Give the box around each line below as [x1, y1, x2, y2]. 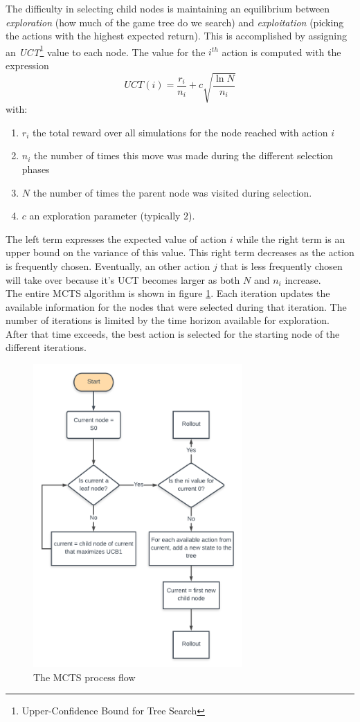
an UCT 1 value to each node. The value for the [6, 42, 206, 59]
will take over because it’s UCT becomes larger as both [6, 272, 240, 287]
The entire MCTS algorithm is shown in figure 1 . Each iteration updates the [6, 286, 330, 300]
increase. [285, 272, 321, 287]
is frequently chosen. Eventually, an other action [6, 258, 210, 273]
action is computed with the [222, 44, 341, 59]
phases [21, 161, 50, 176]
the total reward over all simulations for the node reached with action [32, 125, 328, 139]
